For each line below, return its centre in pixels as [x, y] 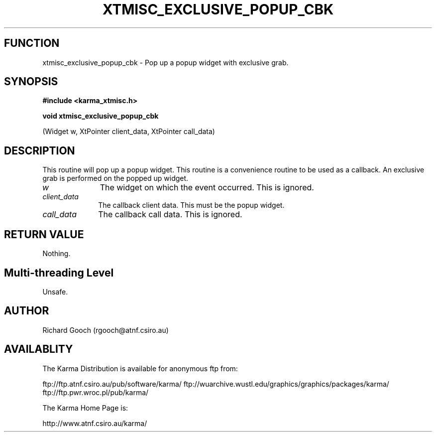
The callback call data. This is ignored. [170, 215]
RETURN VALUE [44, 234]
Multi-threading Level [59, 273]
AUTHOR [27, 311]
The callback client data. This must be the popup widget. [191, 205]
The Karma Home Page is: [85, 408]
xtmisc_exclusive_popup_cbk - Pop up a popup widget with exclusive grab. [165, 62]
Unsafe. [55, 291]
